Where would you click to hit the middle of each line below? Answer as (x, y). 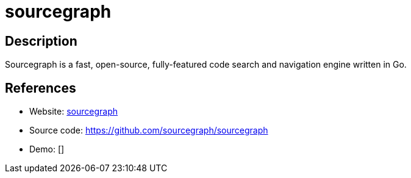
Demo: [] (47, 149)
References (41, 88)
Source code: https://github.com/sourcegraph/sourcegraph (149, 130)
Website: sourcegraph (74, 112)
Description (41, 41)
